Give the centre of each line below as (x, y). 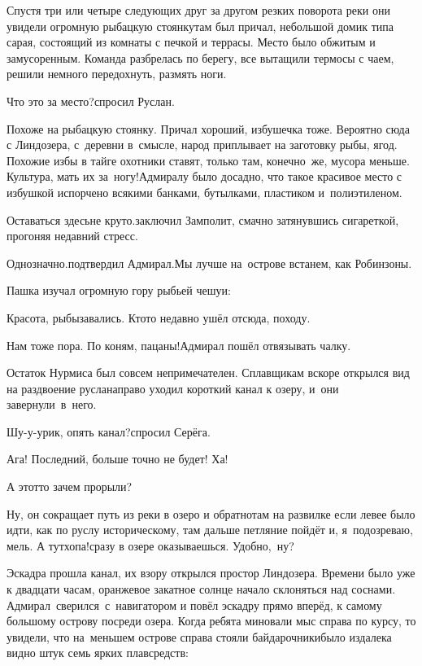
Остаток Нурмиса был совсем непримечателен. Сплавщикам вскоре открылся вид (208, 372)
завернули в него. (52, 404)
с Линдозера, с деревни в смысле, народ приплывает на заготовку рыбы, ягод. (202, 145)
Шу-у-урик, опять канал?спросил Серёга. (109, 431)
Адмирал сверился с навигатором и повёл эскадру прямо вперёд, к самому (194, 605)
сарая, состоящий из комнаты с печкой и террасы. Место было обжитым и (191, 42)
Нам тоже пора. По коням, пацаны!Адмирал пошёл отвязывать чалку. (179, 345)
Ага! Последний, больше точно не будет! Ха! (117, 459)
